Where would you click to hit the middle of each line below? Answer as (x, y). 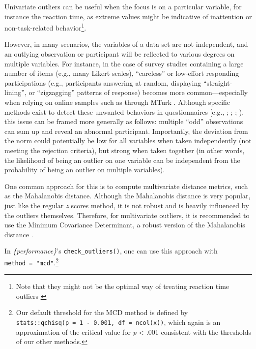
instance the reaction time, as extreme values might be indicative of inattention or (128, 16)
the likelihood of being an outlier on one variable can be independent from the (122, 160)
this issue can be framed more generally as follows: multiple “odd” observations (124, 121)
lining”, (15, 92)
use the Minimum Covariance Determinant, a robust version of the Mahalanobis (125, 225)
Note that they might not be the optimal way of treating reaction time (123, 286)
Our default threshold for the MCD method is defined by (102, 312)
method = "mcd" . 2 (31, 261)
